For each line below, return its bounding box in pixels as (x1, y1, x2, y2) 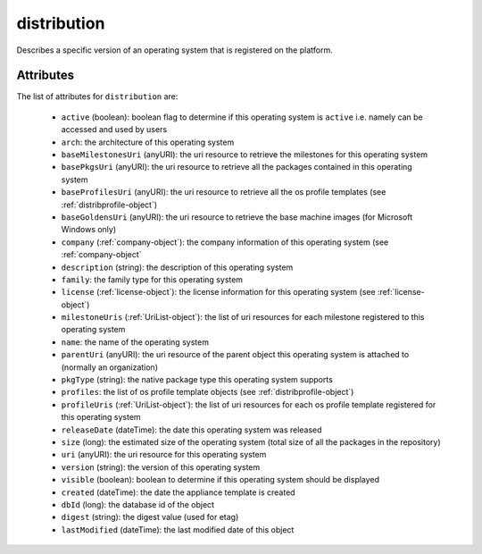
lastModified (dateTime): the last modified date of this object (61, 524, 295, 535)
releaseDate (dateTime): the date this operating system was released (61, 424, 322, 435)
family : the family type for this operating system (61, 273, 244, 285)
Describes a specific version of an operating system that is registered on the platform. (16, 45, 334, 55)
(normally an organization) (61, 362, 158, 373)
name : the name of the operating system (61, 336, 210, 348)
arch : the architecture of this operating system (61, 137, 235, 147)
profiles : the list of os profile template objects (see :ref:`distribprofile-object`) (61, 387, 354, 398)
